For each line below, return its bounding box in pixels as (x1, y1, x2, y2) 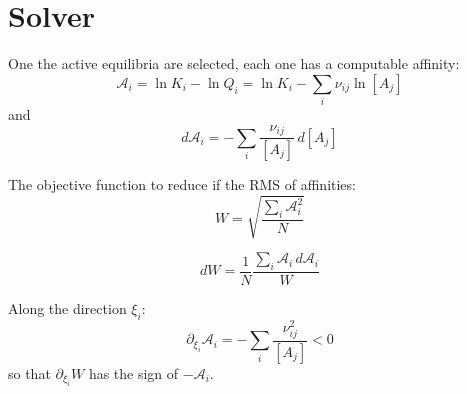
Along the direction (8, 297, 127, 318)
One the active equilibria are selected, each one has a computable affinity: (8, 53, 460, 74)
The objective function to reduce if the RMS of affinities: (8, 173, 356, 194)
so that (8, 362, 51, 383)
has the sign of (88, 362, 179, 383)
